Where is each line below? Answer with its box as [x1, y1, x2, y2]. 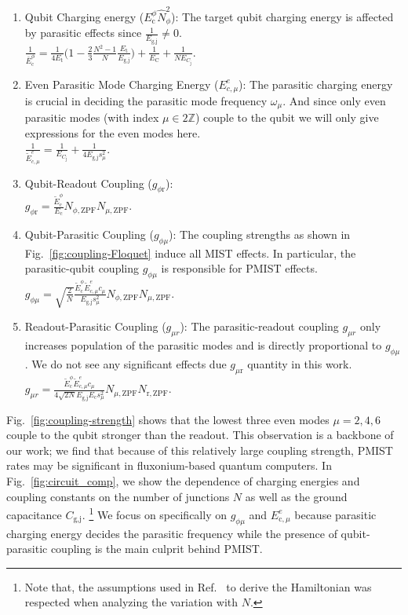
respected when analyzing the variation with [24, 594, 239, 610]
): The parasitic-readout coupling [180, 318, 339, 335]
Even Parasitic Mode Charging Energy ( [24, 75, 219, 92]
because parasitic [294, 506, 377, 522]
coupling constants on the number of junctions [6, 488, 230, 504]
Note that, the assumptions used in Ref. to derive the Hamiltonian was [24, 578, 372, 595]
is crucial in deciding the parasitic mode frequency [24, 93, 268, 109]
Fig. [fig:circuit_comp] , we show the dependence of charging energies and [6, 473, 360, 489]
